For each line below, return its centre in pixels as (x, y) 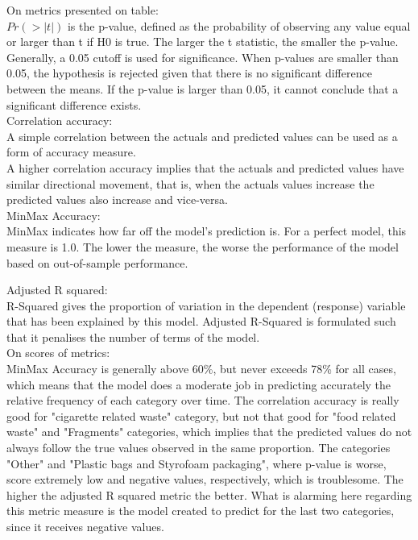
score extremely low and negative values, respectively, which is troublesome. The (205, 479)
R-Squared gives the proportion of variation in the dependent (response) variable (206, 305)
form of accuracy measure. (71, 152)
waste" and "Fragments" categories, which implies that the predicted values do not (209, 432)
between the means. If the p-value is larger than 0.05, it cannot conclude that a (203, 88)
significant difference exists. (74, 104)
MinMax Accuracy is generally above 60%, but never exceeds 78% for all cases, (201, 369)
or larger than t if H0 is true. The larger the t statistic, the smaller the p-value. (203, 42)
